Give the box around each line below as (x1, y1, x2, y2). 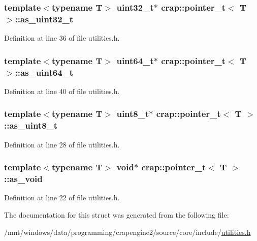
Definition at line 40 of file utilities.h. (4, 85, 120, 96)
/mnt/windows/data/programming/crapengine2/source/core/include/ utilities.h (4, 226, 251, 237)
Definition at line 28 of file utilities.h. (4, 139, 120, 149)
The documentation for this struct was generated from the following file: (4, 209, 229, 220)
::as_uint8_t (4, 119, 58, 132)
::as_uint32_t (15, 12, 74, 25)
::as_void (4, 172, 43, 185)
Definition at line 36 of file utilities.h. (4, 33, 120, 43)
